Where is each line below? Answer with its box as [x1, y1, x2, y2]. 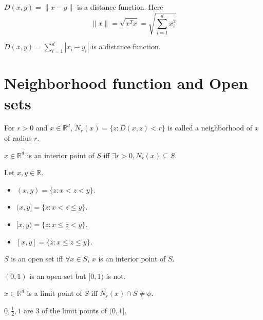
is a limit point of [27, 288, 82, 298]
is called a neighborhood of [167, 122, 253, 133]
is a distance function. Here [77, 2, 163, 12]
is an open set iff [11, 253, 63, 264]
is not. [106, 270, 126, 281]
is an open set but [29, 270, 86, 281]
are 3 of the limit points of [24, 305, 107, 315]
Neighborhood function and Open [4, 72, 248, 93]
